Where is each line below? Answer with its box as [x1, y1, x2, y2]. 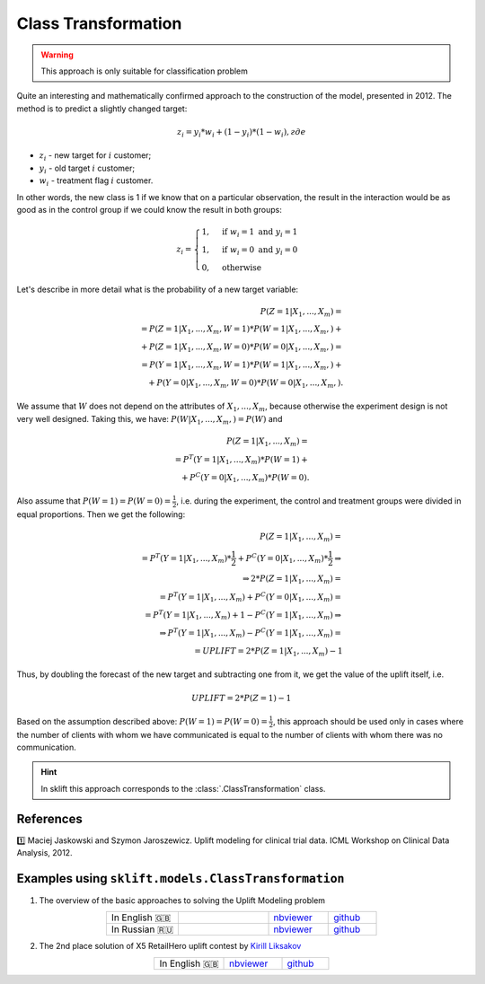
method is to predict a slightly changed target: [16, 103, 188, 114]
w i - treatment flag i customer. [39, 175, 154, 189]
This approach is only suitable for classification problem [40, 66, 249, 76]
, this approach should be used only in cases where [272, 716, 464, 726]
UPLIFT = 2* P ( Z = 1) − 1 [191, 692, 292, 703]
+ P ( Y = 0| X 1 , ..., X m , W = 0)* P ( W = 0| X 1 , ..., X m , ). [148, 377, 344, 390]
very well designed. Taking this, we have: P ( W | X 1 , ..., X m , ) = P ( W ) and [16, 413, 283, 426]
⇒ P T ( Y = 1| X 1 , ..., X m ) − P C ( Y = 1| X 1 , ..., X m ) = [159, 627, 341, 640]
